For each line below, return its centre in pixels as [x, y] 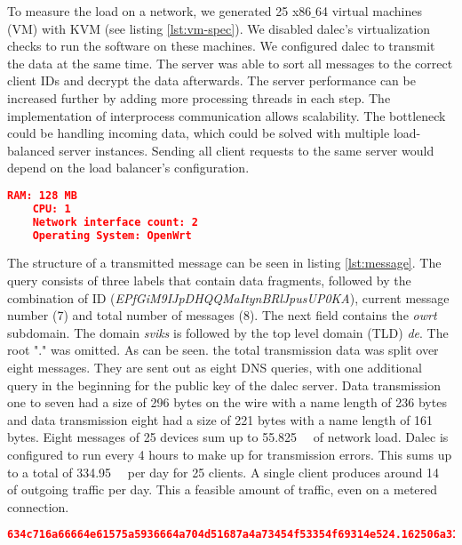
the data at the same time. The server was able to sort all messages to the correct [230, 63]
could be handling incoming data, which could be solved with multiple [199, 133]
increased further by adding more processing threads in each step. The [199, 97]
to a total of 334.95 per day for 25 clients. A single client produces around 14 [223, 472]
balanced [31, 150]
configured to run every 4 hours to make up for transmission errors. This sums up [230, 454]
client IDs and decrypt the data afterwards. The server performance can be [211, 80]
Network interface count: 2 [115, 222]
